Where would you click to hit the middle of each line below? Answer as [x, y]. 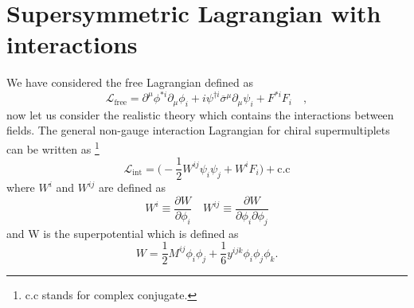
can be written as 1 [53, 148]
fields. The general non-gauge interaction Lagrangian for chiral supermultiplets [198, 130]
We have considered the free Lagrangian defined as [130, 82]
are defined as [132, 187]
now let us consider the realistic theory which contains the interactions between [200, 114]
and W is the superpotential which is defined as [123, 233]
